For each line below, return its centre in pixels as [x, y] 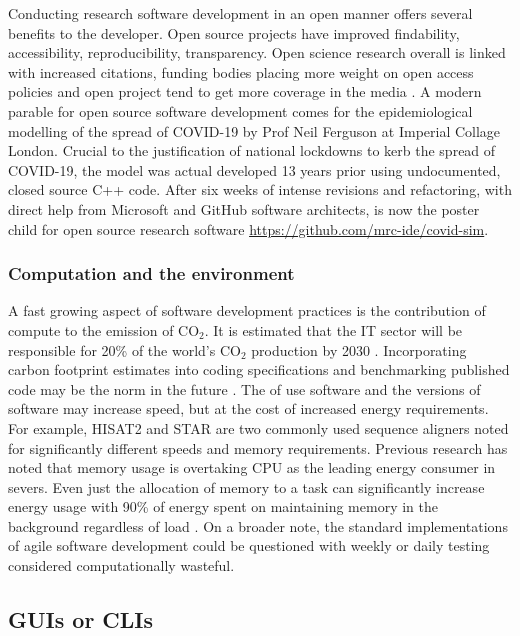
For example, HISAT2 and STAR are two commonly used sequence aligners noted [258, 427]
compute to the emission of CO [104, 329]
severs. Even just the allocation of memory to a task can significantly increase [246, 486]
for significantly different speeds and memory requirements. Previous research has [258, 447]
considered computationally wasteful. [121, 565]
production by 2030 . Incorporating [359, 349]
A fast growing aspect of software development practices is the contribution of [247, 310]
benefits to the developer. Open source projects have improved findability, [234, 32]
